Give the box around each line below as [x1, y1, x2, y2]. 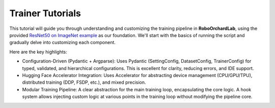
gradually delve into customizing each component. [9, 40, 116, 46]
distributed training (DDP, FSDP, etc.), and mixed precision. [22, 79, 146, 86]
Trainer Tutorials [9, 8, 81, 19]
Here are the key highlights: [9, 49, 67, 55]
